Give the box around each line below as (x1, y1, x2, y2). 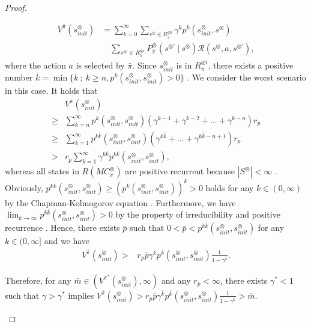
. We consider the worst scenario (187, 70, 306, 83)
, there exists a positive (208, 58, 294, 71)
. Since (132, 58, 157, 71)
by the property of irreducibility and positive (115, 208, 280, 221)
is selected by (76, 58, 125, 71)
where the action (5, 58, 66, 71)
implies (68, 289, 94, 301)
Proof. (5, 1, 27, 13)
